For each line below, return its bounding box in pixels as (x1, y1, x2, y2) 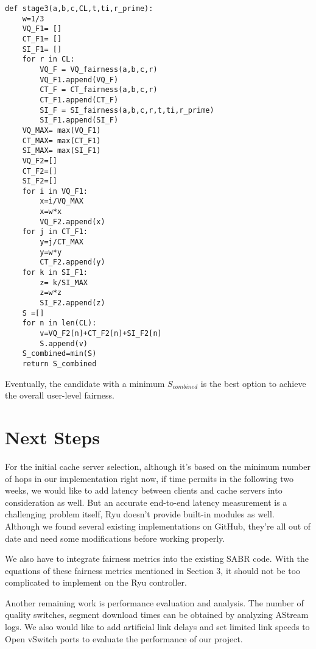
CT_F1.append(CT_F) (40, 95, 119, 104)
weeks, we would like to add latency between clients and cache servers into (5, 484, 283, 497)
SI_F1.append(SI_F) (40, 116, 119, 125)
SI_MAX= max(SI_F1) (22, 146, 101, 155)
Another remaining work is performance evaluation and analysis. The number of (5, 596, 304, 609)
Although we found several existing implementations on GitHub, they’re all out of (5, 519, 311, 532)
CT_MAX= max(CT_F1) (22, 136, 101, 145)
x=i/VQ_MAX (40, 197, 83, 206)
